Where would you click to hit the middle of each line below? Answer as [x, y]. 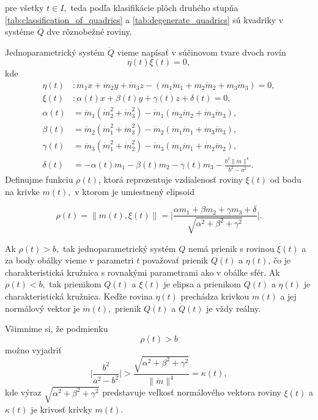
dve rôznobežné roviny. [89, 31]
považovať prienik [175, 260]
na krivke [22, 191]
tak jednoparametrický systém [119, 248]
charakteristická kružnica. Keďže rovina [79, 296]
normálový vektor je [43, 308]
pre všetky [24, 7]
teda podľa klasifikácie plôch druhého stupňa [154, 7]
